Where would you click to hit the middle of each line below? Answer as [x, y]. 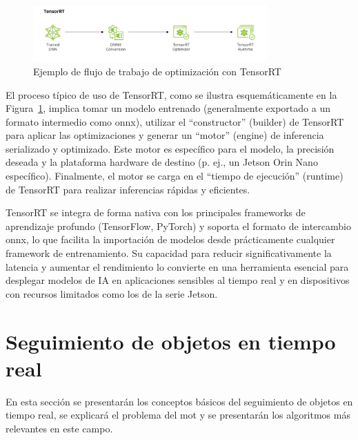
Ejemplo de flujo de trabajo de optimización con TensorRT [157, 71]
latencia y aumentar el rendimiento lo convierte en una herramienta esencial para [177, 266]
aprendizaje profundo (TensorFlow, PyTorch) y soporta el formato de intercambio [178, 226]
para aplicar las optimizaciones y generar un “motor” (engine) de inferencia [165, 135]
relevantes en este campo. [59, 428]
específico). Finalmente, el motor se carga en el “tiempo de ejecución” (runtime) [175, 176]
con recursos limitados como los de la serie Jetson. [112, 293]
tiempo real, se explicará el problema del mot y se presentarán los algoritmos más [178, 415]
